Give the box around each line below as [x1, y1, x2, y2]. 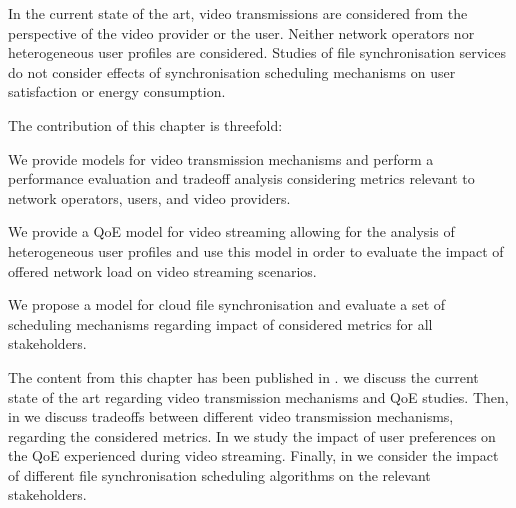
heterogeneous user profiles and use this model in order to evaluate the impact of [8, 240, 504, 261]
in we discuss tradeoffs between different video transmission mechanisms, [8, 406, 454, 427]
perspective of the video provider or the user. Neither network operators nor [8, 22, 475, 43]
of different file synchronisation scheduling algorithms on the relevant [8, 464, 431, 485]
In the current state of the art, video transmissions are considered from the [8, 3, 468, 23]
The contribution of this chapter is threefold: [8, 114, 283, 135]
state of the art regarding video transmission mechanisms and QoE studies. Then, [8, 386, 509, 407]
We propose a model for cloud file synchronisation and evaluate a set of [8, 294, 446, 315]
